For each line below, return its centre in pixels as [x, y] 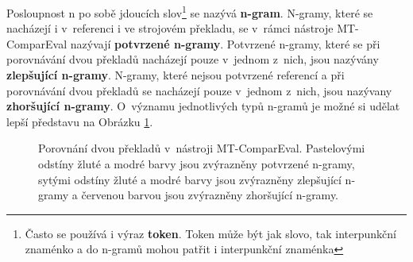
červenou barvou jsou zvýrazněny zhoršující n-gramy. [210, 195]
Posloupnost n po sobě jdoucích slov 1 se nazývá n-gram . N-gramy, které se [190, 12]
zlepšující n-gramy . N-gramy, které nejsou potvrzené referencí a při [176, 75]
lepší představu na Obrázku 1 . [80, 121]
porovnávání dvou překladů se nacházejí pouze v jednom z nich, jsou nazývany [199, 90]
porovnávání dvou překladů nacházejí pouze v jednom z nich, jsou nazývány [193, 59]
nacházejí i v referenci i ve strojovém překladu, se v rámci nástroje [170, 28]
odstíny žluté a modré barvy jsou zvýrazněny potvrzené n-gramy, [197, 164]
